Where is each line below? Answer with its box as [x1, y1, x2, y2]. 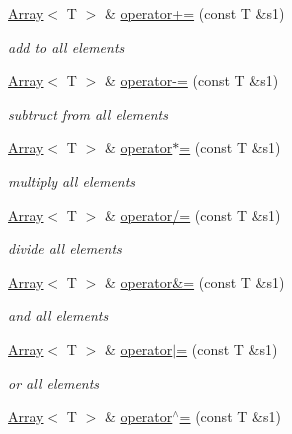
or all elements [8, 372, 100, 393]
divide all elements [8, 238, 122, 259]
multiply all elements [8, 170, 136, 191]
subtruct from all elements [8, 103, 168, 124]
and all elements [8, 305, 109, 326]
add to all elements [8, 36, 125, 57]
